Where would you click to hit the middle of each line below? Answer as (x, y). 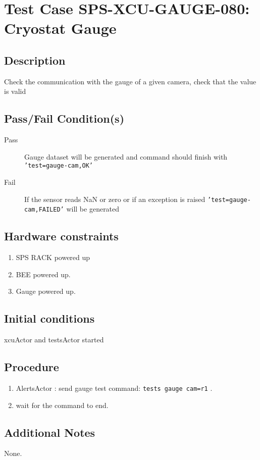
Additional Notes (50, 432)
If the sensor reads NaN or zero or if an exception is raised (115, 199)
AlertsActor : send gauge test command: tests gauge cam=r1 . (114, 388)
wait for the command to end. (62, 405)
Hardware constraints (61, 236)
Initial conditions (49, 318)
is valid (15, 91)
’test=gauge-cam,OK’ (59, 166)
